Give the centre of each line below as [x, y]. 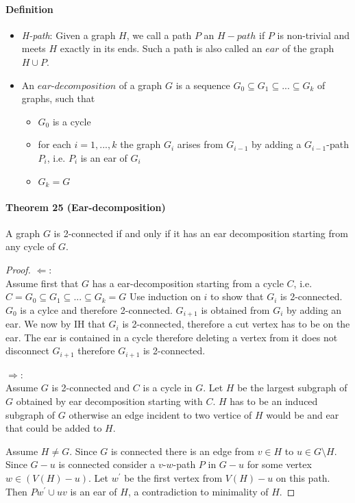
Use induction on [165, 296]
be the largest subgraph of [292, 388]
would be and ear [303, 414]
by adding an [314, 309]
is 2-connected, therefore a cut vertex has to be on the [236, 324]
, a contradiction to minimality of [198, 491]
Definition [29, 9]
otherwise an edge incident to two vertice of [160, 414]
